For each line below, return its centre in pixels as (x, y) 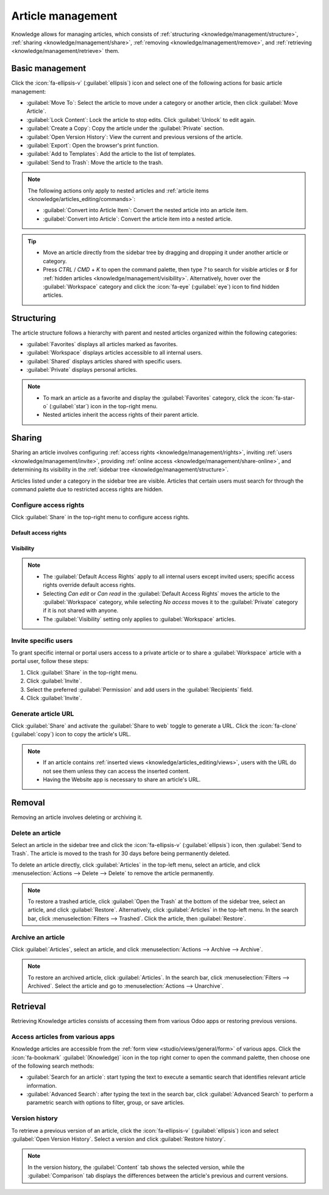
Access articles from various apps (63, 1037)
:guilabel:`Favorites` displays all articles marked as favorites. (102, 344)
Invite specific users (42, 640)
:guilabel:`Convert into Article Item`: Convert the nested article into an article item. (145, 210)
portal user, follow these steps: (50, 661)
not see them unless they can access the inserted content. (116, 771)
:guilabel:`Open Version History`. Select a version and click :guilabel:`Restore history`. (119, 1139)
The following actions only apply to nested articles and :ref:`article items (119, 190)
